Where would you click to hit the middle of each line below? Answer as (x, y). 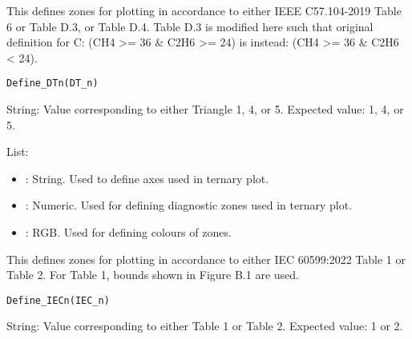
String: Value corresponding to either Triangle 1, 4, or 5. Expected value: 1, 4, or (205, 109)
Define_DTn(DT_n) (53, 84)
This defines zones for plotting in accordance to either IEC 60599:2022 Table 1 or (206, 259)
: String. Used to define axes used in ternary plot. (147, 178)
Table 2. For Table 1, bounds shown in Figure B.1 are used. (153, 275)
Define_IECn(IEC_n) (58, 300)
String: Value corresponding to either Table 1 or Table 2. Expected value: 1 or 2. (205, 326)
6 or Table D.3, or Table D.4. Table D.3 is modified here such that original (190, 26)
